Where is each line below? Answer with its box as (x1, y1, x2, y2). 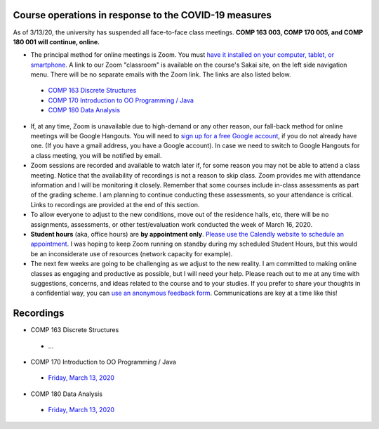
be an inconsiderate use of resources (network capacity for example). (30, 249, 233, 258)
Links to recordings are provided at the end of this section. (30, 200, 200, 209)
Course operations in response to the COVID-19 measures (13, 9, 272, 21)
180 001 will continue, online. (13, 37, 100, 46)
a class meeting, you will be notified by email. (30, 151, 162, 159)
